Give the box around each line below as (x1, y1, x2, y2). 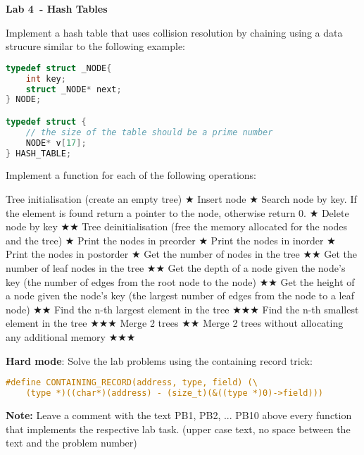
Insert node (197, 192, 246, 206)
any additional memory (6, 329, 106, 344)
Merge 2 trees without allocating (202, 316, 344, 330)
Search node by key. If (261, 192, 357, 206)
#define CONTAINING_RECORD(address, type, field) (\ (6, 378, 258, 388)
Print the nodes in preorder (77, 232, 196, 247)
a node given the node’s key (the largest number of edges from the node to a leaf (6, 288, 354, 303)
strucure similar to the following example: (6, 39, 185, 54)
